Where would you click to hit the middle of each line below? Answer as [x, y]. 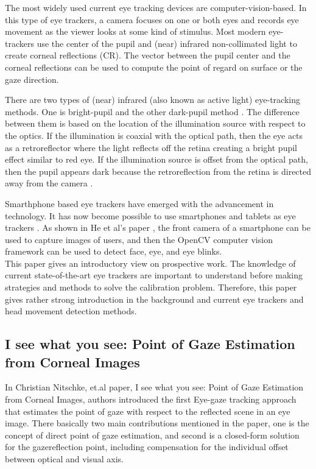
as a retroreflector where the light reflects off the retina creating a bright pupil [151, 147]
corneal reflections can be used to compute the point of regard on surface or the [154, 67]
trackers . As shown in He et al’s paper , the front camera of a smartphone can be [158, 227]
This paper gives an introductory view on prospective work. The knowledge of [150, 263]
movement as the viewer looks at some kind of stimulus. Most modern [135, 31]
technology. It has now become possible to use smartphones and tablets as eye [150, 215]
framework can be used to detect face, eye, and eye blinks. [114, 251]
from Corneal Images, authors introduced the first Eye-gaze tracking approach [151, 399]
